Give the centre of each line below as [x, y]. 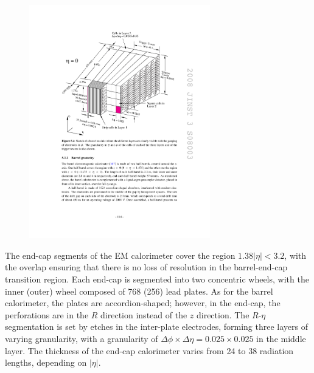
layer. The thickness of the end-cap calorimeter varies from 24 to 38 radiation [149, 350]
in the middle [281, 338]
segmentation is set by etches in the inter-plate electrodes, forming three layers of [156, 327]
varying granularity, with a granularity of [82, 338]
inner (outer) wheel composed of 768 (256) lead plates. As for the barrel [139, 291]
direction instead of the [144, 314]
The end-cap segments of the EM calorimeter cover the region [120, 255]
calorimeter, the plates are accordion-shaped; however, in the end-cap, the [143, 303]
